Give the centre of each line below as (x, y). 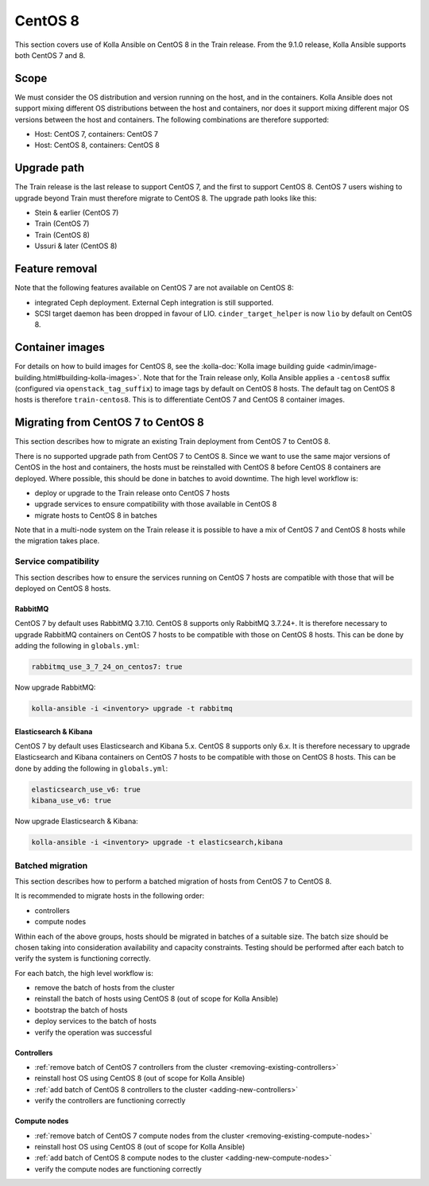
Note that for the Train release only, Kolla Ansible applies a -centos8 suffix (267, 377)
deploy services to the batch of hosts (95, 1021)
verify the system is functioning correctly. (83, 959)
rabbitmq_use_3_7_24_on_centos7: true (107, 667)
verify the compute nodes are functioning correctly (118, 1169)
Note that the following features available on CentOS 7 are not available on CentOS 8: (154, 288)
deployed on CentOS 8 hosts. (63, 588)
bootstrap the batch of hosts (81, 1009)
